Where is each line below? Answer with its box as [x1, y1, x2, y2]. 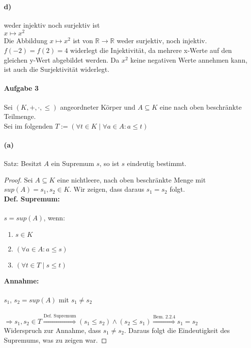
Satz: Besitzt [4, 158, 42, 168]
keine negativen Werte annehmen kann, [130, 54, 248, 65]
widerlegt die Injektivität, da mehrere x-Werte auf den [70, 45, 232, 55]
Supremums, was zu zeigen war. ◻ [4, 334, 107, 345]
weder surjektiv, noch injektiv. [117, 35, 207, 46]
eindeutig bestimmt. [127, 158, 186, 168]
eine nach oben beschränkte [160, 101, 242, 112]
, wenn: [43, 213, 65, 223]
